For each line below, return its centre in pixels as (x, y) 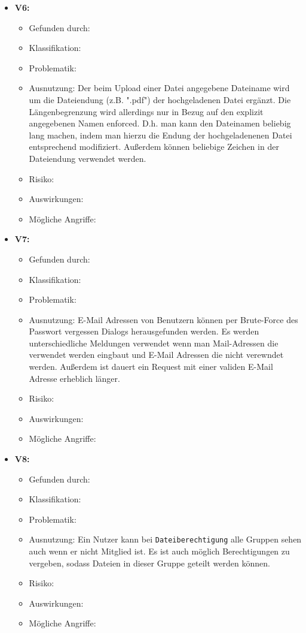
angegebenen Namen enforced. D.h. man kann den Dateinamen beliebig (160, 123)
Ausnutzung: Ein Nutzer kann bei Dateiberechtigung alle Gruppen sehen (165, 539)
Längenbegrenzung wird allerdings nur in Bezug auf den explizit (146, 111)
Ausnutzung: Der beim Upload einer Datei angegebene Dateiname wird (159, 88)
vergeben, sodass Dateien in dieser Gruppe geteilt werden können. (149, 563)
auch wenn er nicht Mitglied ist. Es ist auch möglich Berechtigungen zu (159, 551)
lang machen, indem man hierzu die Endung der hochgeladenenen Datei (160, 135)
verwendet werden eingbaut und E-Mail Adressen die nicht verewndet (156, 355)
